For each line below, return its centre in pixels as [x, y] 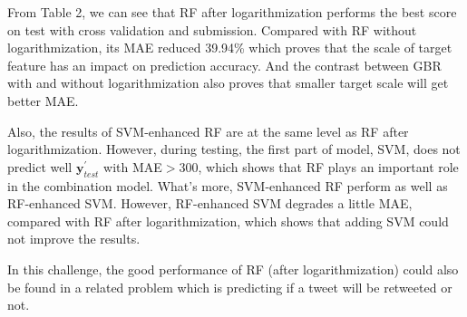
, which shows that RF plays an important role [328, 166]
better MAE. [43, 100]
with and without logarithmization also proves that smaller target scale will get [228, 83]
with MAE [133, 166]
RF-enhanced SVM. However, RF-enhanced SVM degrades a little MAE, [210, 203]
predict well [40, 166]
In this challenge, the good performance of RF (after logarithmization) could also [233, 269]
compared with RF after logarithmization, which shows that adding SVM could [228, 221]
